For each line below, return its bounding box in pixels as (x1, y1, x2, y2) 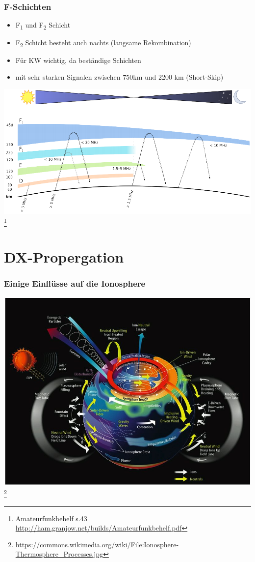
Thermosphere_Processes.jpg (15, 549, 103, 559)
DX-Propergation (4, 246, 124, 266)
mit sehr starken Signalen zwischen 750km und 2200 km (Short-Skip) (15, 72, 224, 82)
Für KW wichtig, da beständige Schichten (15, 55, 141, 65)
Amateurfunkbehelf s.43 (15, 513, 87, 523)
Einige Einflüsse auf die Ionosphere (4, 277, 146, 290)
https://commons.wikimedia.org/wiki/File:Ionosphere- (15, 539, 179, 549)
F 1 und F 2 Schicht (15, 20, 71, 31)
